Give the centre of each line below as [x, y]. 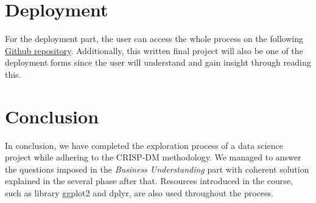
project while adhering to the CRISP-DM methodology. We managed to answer [153, 157]
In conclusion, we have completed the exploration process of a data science [144, 145]
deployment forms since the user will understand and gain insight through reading [158, 62]
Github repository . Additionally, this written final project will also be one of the [154, 50]
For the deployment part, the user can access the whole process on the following [154, 39]
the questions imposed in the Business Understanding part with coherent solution [157, 169]
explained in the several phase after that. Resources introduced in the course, [149, 181]
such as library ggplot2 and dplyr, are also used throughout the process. [139, 193]
